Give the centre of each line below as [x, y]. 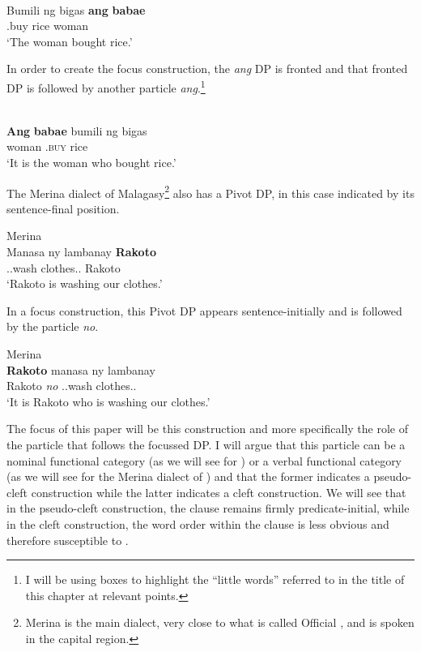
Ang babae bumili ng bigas [77, 130]
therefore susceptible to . [68, 540]
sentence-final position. [63, 208]
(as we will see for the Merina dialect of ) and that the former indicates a [188, 476]
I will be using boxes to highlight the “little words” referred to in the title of [215, 579]
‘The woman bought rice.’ [70, 41]
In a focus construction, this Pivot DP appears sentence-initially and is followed [204, 310]
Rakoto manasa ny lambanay [81, 369]
